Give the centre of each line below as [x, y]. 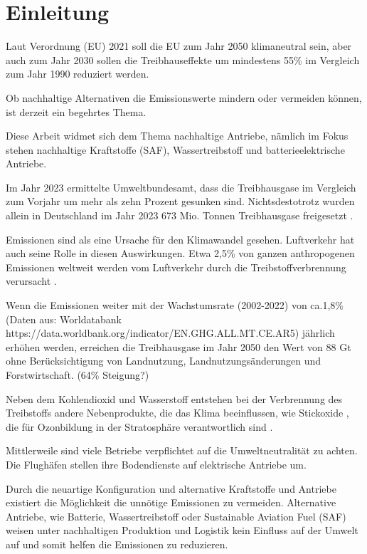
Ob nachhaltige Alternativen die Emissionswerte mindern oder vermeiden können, [184, 97]
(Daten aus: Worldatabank [64, 319]
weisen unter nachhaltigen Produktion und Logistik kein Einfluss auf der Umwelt [182, 530]
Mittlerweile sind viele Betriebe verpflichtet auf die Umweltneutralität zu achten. [182, 450]
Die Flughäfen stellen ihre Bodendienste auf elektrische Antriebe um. [156, 464]
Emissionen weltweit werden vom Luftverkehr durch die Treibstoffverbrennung [176, 267]
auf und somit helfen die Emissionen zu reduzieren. [117, 544]
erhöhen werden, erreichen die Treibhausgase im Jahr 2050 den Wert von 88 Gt [179, 346]
